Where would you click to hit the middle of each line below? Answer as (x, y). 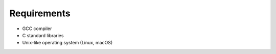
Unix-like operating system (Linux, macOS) (67, 43)
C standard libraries (43, 35)
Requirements (40, 13)
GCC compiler (37, 29)
